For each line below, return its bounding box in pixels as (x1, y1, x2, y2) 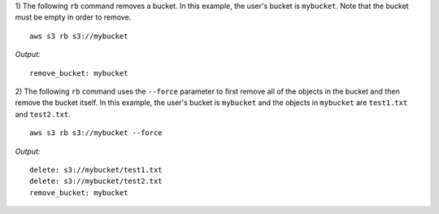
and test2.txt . (15, 109, 71, 119)
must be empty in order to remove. (15, 12, 132, 22)
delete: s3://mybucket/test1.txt (29, 165, 163, 174)
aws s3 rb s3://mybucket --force (29, 129, 163, 138)
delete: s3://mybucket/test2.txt (29, 177, 163, 186)
